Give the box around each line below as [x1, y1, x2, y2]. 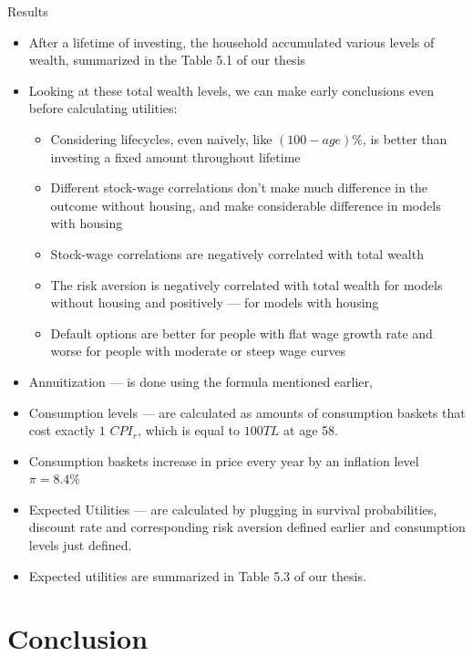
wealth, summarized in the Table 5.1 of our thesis [28, 50, 306, 69]
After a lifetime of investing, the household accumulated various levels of [28, 32, 435, 51]
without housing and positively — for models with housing [50, 293, 379, 312]
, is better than [363, 129, 447, 148]
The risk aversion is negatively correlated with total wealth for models [50, 275, 443, 294]
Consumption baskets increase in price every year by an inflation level [28, 451, 419, 470]
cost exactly [28, 421, 96, 440]
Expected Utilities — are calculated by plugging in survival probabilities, [28, 499, 437, 518]
